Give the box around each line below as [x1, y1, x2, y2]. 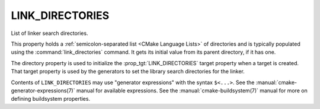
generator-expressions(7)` [11, 86, 75, 94]
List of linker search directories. [11, 30, 88, 37]
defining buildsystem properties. [11, 95, 91, 102]
